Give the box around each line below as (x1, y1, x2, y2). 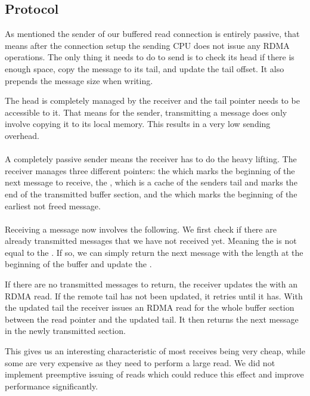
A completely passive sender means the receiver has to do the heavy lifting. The (5, 153, 297, 165)
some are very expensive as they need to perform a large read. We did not (5, 356, 275, 369)
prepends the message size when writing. (5, 74, 153, 86)
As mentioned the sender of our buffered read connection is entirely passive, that (5, 27, 300, 40)
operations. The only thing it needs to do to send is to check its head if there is (5, 51, 294, 63)
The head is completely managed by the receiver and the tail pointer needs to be (5, 94, 300, 107)
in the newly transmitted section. (5, 324, 126, 337)
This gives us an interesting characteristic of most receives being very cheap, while (5, 345, 305, 357)
